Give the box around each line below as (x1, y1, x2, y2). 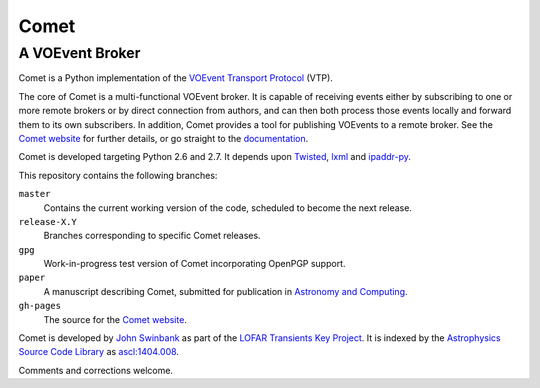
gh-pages (18, 300, 62, 312)
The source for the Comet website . (43, 313, 187, 325)
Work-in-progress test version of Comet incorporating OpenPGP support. (43, 258, 346, 270)
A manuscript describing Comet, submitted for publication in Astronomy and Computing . (43, 285, 409, 297)
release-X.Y (18, 216, 77, 227)
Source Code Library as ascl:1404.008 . (18, 346, 180, 358)
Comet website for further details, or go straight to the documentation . (18, 132, 309, 144)
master (18, 188, 51, 200)
